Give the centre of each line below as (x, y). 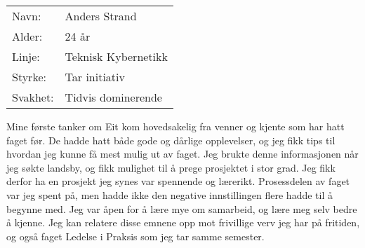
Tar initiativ (95, 77)
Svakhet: (33, 97)
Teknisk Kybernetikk (116, 56)
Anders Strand (101, 16)
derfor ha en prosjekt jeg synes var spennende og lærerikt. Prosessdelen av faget (178, 181)
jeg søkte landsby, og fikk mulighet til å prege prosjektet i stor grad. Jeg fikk (171, 167)
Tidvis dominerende (113, 97)
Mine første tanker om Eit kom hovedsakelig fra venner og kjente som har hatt (175, 126)
